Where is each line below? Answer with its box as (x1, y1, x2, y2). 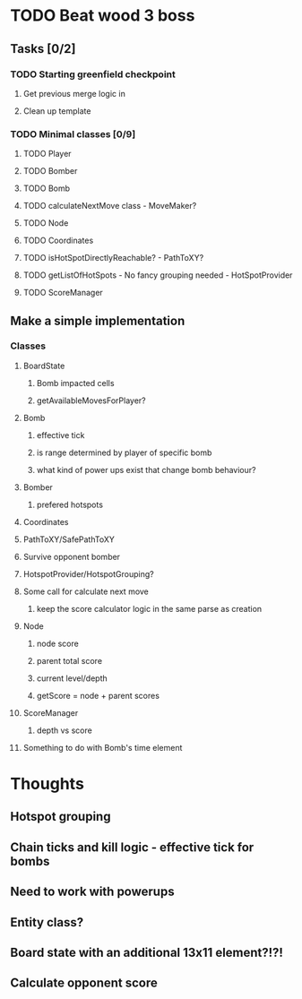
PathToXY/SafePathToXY (22, 534, 116, 545)
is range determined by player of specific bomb (36, 447, 212, 458)
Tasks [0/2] (10, 41, 76, 56)
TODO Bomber (22, 166, 78, 177)
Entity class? (10, 915, 84, 930)
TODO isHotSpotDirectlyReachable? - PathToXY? (22, 253, 204, 263)
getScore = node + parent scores (36, 690, 160, 701)
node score (36, 638, 79, 649)
